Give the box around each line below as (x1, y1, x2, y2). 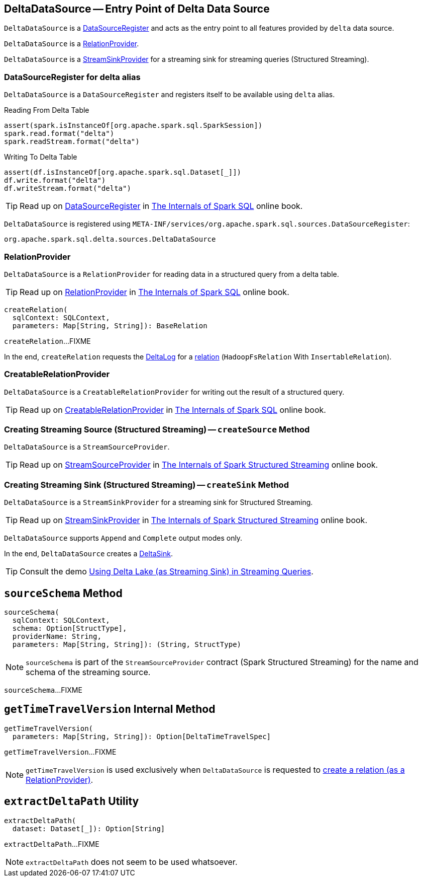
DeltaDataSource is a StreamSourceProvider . (4, 443, 170, 452)
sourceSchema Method (4, 586, 123, 600)
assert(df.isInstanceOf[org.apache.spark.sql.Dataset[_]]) (4, 168, 242, 177)
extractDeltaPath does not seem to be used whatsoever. (26, 856, 238, 867)
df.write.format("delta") (4, 176, 106, 185)
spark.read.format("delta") (4, 129, 115, 138)
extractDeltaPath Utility (4, 795, 139, 808)
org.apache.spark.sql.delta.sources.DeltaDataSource (4, 235, 216, 244)
